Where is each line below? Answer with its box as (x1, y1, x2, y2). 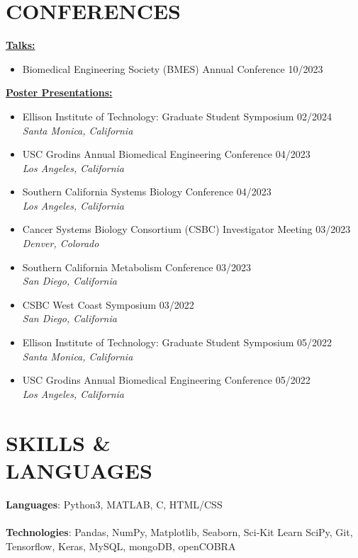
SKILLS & (6, 428, 111, 457)
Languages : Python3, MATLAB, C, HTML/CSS (6, 496, 223, 511)
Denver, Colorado (22, 236, 99, 251)
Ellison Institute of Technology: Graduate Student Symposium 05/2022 (22, 335, 332, 350)
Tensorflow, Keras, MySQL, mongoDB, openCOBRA (6, 538, 236, 553)
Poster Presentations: (6, 85, 113, 100)
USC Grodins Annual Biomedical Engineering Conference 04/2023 (22, 147, 311, 161)
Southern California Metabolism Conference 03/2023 (22, 259, 252, 274)
